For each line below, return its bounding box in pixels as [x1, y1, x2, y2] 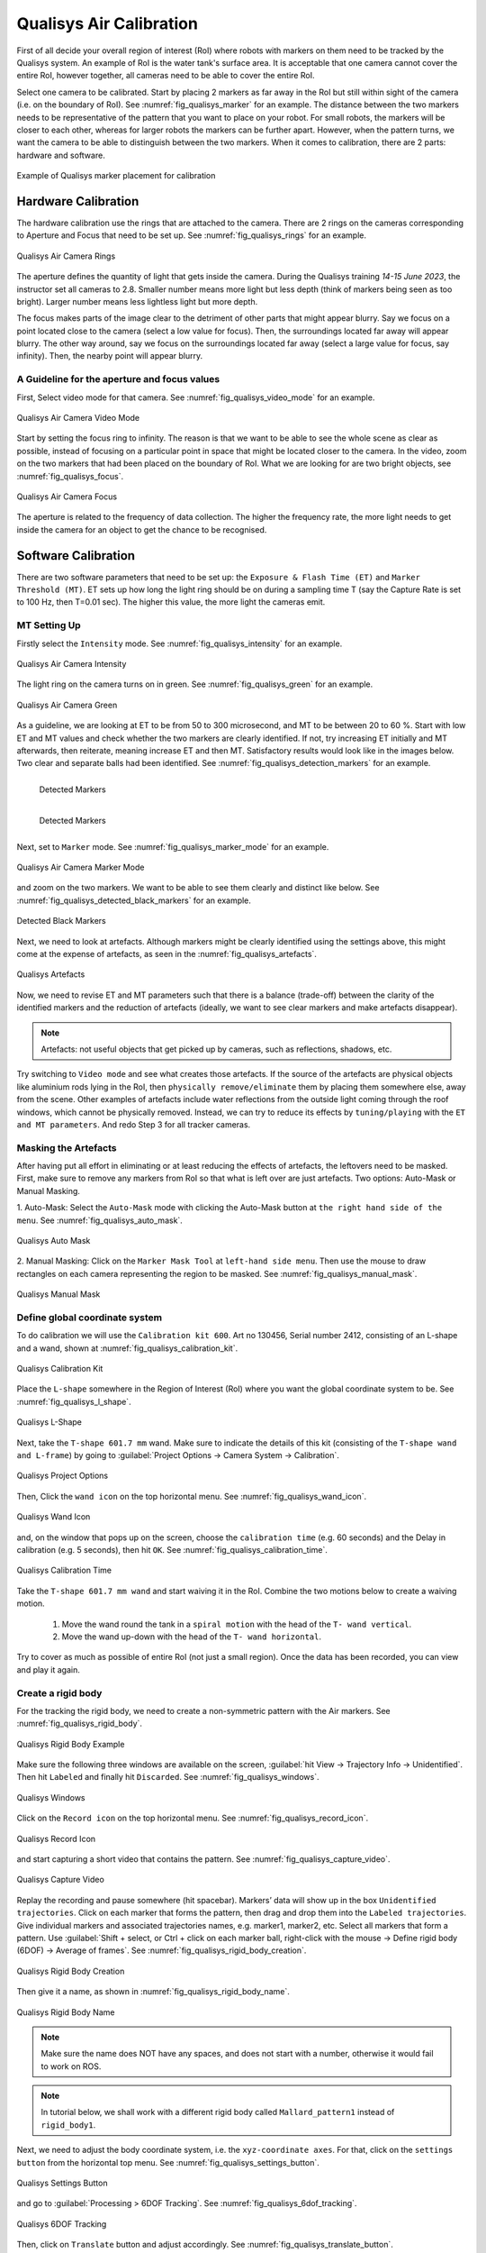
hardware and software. [16, 150, 105, 160]
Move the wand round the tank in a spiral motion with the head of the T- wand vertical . [61, 1619, 412, 1629]
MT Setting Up [16, 619, 81, 632]
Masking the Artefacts [16, 1141, 117, 1154]
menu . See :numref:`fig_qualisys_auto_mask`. [16, 1215, 184, 1226]
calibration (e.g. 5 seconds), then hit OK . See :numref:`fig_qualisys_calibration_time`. [16, 1545, 328, 1555]
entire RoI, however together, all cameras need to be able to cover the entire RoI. [16, 70, 315, 81]
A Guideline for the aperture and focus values [16, 373, 220, 386]
